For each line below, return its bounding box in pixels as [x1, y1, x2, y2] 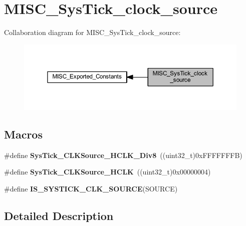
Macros [4, 126, 43, 141]
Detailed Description [4, 207, 114, 223]
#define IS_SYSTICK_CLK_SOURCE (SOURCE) [4, 183, 178, 193]
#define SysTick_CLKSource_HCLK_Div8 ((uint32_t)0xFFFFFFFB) [4, 149, 242, 160]
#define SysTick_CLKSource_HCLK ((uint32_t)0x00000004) [4, 166, 211, 177]
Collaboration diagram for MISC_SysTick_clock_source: [4, 27, 181, 37]
